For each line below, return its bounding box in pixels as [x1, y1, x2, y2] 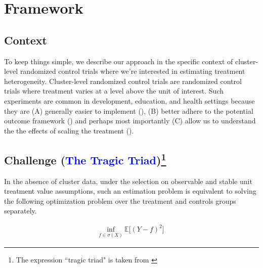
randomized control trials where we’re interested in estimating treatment [20, 66, 245, 76]
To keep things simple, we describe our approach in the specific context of [4, 56, 233, 66]
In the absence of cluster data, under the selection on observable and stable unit [4, 175, 252, 186]
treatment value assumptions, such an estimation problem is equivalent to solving [4, 186, 256, 196]
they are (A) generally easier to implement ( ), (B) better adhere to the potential [4, 105, 253, 116]
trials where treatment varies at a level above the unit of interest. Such [4, 85, 224, 96]
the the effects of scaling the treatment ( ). [4, 125, 134, 136]
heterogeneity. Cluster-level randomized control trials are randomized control [4, 75, 242, 86]
